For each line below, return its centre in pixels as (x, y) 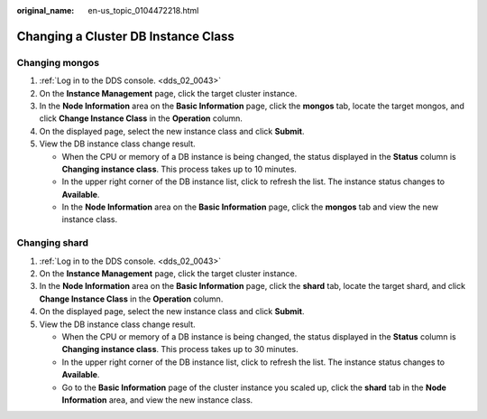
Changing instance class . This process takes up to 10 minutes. (179, 169)
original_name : (46, 10)
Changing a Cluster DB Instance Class (125, 36)
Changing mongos (58, 62)
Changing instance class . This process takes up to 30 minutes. (180, 349)
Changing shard (53, 243)
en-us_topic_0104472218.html (143, 10)
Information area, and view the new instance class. (157, 400)
